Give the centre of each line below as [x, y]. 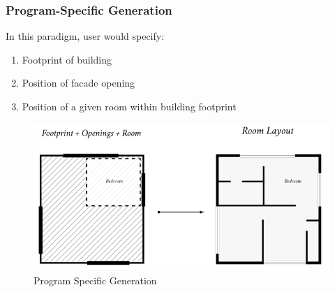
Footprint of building [67, 59]
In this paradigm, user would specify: [85, 36]
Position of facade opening [79, 83]
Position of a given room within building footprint [129, 106]
